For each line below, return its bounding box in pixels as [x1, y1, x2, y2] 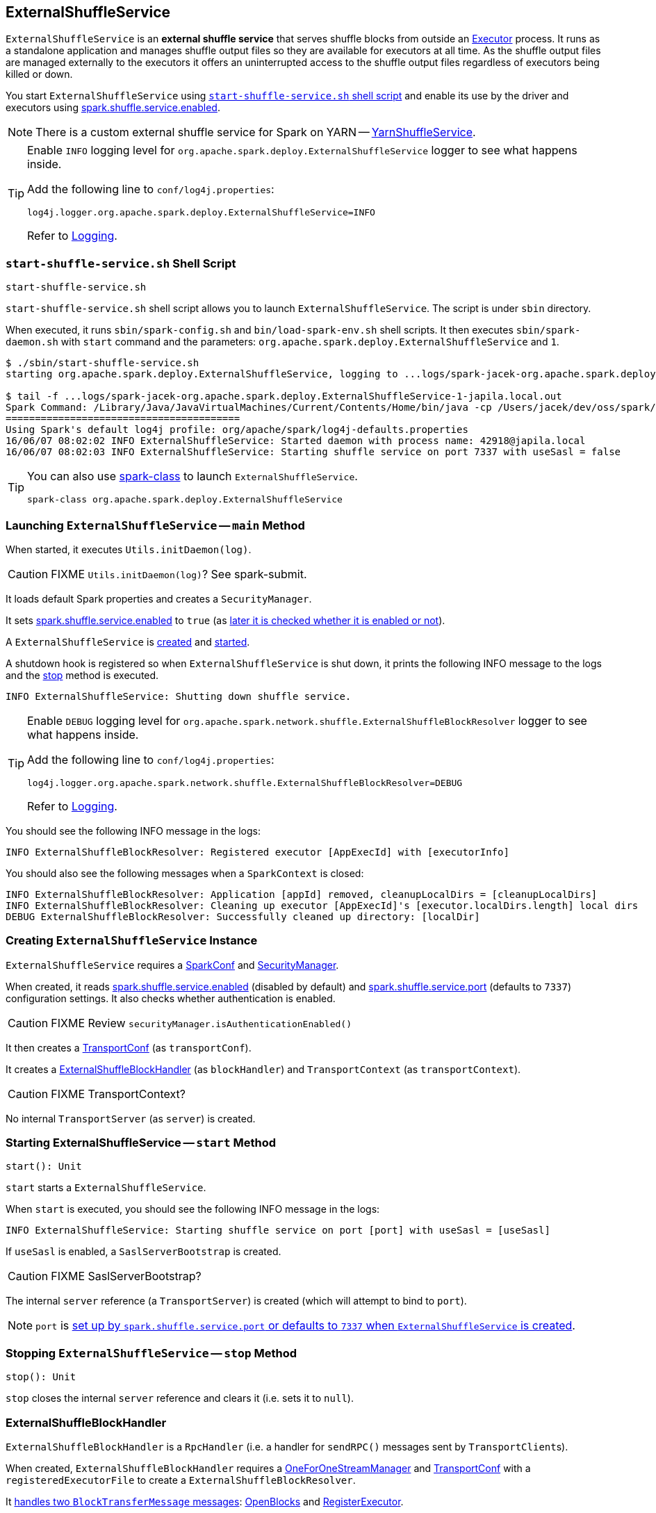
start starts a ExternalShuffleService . [6, 1181, 206, 1194]
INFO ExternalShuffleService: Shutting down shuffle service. [6, 690, 352, 702]
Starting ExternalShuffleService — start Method [6, 1136, 276, 1150]
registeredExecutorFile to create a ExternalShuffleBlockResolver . [6, 1473, 356, 1486]
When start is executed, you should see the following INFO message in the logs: [6, 1203, 380, 1216]
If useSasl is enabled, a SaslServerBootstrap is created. [6, 1245, 281, 1258]
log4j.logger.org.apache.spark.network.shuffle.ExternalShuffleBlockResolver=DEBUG [27, 777, 463, 788]
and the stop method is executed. [6, 669, 159, 681]
